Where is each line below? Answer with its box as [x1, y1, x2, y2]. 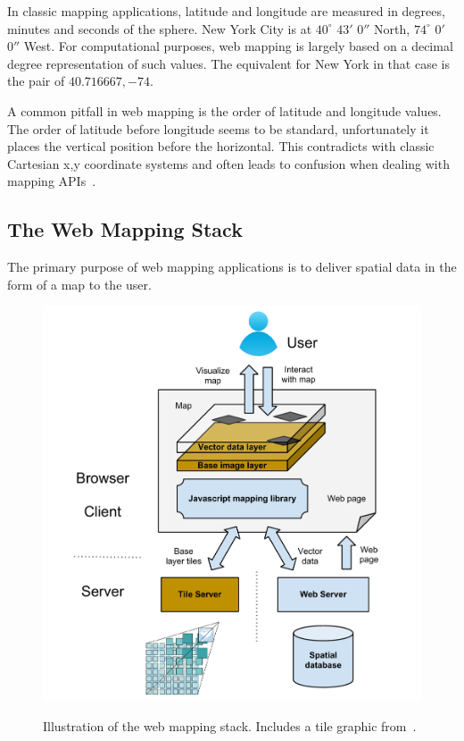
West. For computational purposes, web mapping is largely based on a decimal [23, 37, 453, 55]
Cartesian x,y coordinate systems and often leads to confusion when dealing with [7, 154, 450, 173]
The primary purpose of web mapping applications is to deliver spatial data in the [7, 257, 457, 276]
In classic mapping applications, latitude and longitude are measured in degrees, [7, 2, 445, 20]
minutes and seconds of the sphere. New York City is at [7, 19, 312, 38]
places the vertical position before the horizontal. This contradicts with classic [7, 137, 435, 156]
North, [374, 19, 410, 38]
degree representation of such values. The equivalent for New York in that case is [7, 54, 450, 72]
